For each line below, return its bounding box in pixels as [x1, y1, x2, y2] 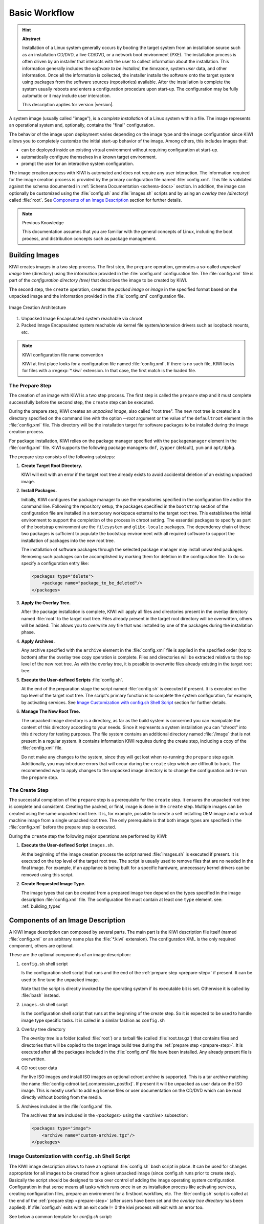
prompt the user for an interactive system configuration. [21, 161, 134, 166]
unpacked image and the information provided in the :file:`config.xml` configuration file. [9, 293, 185, 299]
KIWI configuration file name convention [22, 352, 104, 357]
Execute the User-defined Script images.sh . [21, 842, 114, 848]
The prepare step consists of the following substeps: [9, 453, 115, 460]
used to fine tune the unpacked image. [21, 977, 99, 983]
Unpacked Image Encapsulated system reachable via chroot [21, 315, 143, 321]
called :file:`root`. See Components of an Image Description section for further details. [9, 197, 182, 203]
